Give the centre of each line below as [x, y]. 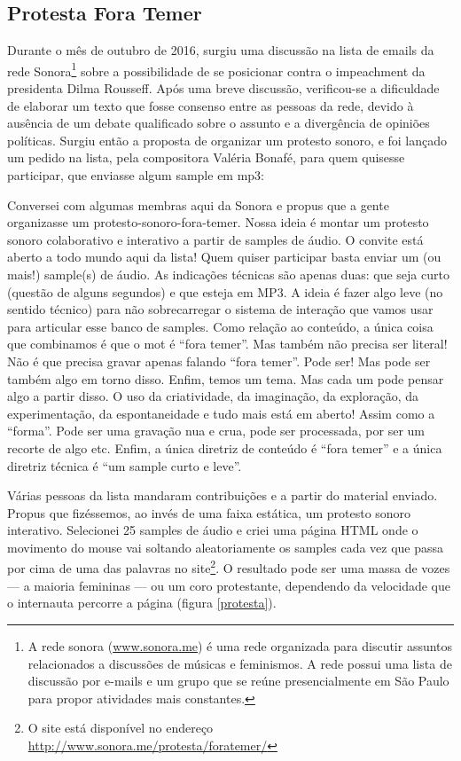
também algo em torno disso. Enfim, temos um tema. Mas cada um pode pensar [226, 378]
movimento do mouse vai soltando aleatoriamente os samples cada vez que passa [226, 547]
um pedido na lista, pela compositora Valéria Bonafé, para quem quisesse [206, 157]
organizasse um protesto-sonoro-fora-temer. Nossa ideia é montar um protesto [218, 222]
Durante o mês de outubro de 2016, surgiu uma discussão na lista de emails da [221, 50]
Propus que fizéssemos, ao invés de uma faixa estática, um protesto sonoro [209, 512]
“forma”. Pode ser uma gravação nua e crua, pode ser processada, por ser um [216, 431]
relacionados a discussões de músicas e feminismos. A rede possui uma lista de [240, 663]
